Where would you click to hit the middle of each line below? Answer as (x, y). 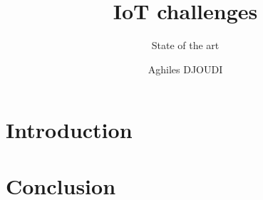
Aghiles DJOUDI (185, 69)
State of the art (185, 45)
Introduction (69, 130)
